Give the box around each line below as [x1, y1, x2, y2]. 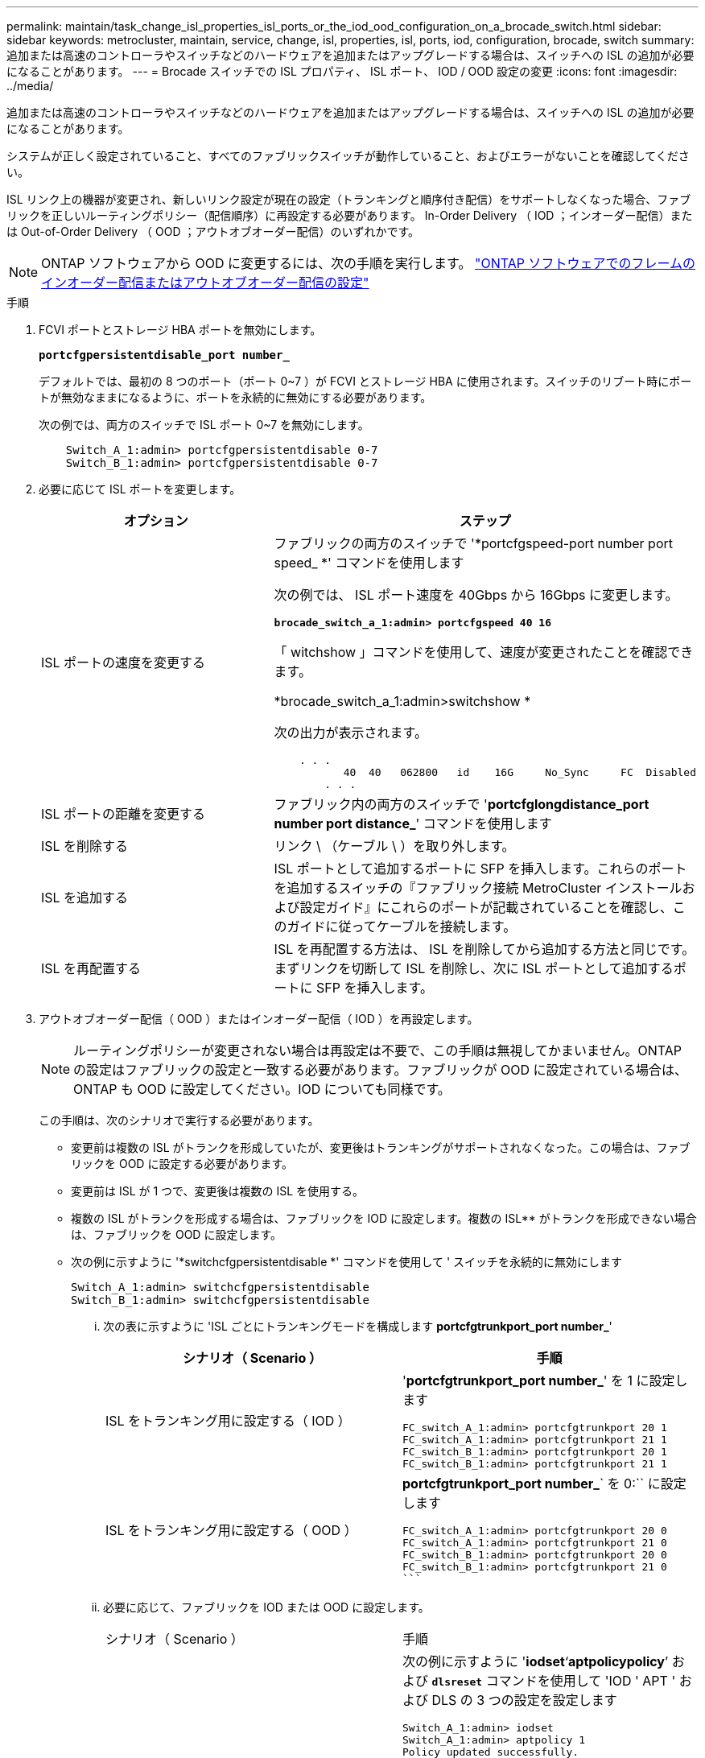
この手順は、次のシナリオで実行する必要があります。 [39, 1113, 320, 1127]
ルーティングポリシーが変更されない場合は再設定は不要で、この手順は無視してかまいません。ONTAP [73, 1042, 682, 1059]
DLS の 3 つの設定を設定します [431, 1692, 617, 1708]
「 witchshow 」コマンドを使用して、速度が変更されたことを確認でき [274, 644, 694, 660]
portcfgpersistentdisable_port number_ [39, 349, 290, 361]
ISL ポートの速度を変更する [41, 654, 206, 671]
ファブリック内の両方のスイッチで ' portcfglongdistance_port [274, 796, 649, 812]
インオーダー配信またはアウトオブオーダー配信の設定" [41, 274, 369, 291]
